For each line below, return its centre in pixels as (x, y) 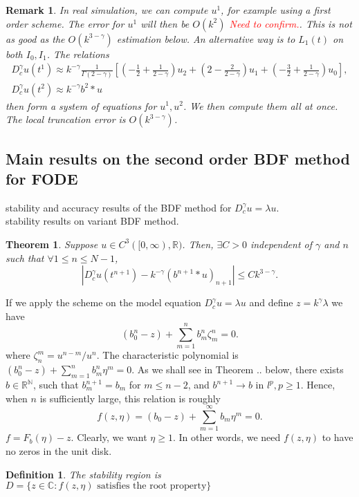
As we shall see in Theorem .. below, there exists (240, 369)
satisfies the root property (152, 486)
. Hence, (318, 385)
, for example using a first (276, 10)
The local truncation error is (66, 119)
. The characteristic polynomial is (167, 355)
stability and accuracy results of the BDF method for (119, 207)
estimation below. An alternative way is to (206, 38)
